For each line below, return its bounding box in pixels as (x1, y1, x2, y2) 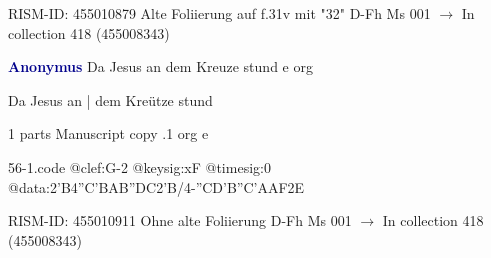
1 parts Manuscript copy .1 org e (8, 123, 209, 144)
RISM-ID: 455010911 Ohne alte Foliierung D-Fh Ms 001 (8, 210, 352, 231)
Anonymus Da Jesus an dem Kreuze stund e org (8, 56, 313, 77)
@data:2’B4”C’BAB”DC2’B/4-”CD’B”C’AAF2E (8, 176, 305, 197)
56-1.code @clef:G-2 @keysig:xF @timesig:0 (8, 156, 271, 177)
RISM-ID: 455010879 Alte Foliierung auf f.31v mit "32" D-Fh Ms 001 (8, 3, 431, 23)
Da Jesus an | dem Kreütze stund (8, 89, 213, 110)
